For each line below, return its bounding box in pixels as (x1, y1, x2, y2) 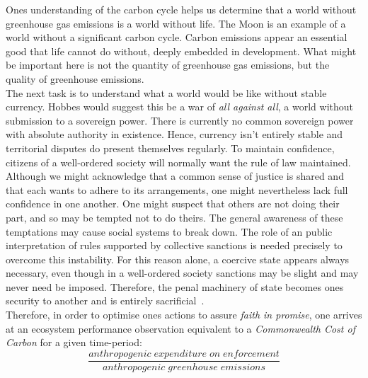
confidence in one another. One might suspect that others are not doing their (6, 196, 340, 211)
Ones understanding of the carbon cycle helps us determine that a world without (6, 2, 357, 16)
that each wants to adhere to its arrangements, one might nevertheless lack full (6, 182, 348, 197)
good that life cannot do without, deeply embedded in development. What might (6, 43, 357, 58)
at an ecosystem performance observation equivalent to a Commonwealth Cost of (6, 321, 355, 336)
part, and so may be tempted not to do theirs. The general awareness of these (6, 210, 343, 224)
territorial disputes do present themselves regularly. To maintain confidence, (6, 140, 335, 155)
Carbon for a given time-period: (6, 335, 142, 350)
